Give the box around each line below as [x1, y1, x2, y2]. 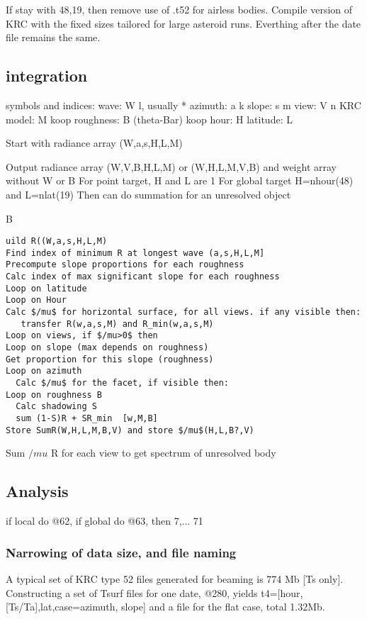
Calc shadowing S [16, 401, 97, 412]
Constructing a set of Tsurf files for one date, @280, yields [6, 585, 258, 600]
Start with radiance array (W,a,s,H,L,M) [6, 135, 183, 150]
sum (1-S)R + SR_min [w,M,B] [16, 413, 158, 423]
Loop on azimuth [6, 366, 82, 377]
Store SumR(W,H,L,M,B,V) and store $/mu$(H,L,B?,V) [6, 425, 254, 435]
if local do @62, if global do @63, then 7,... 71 [6, 513, 203, 528]
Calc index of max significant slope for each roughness [6, 272, 280, 282]
